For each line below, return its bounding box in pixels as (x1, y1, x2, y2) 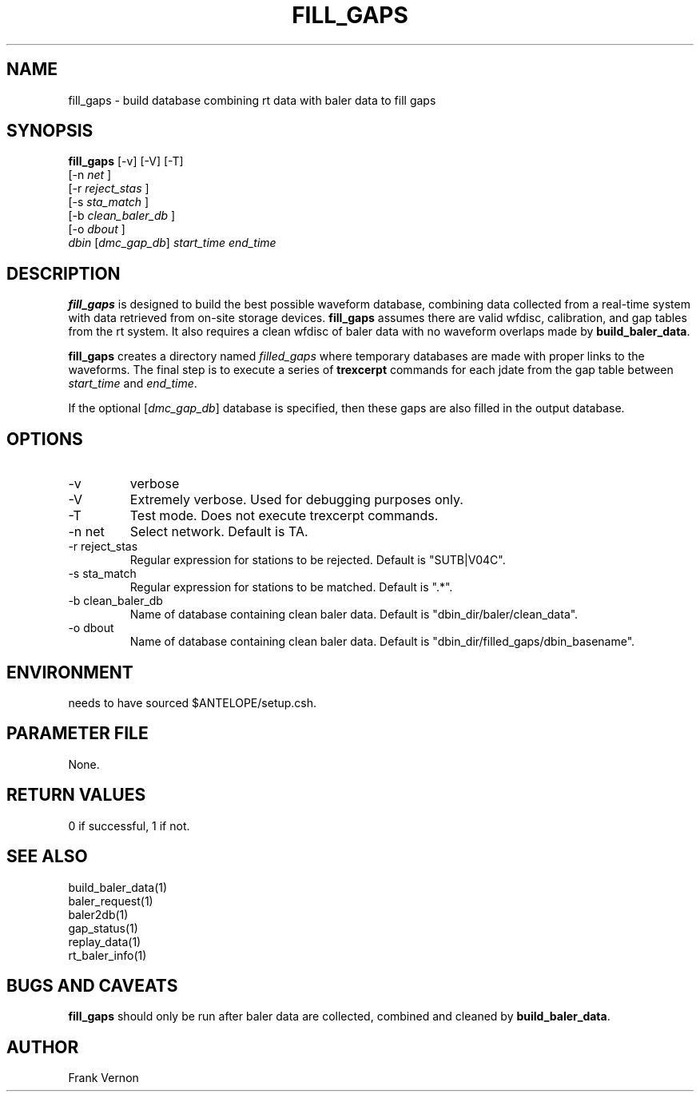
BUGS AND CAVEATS (6, 975, 178, 996)
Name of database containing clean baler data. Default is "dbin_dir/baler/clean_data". (129, 607, 579, 622)
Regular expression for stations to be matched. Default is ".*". (129, 580, 453, 595)
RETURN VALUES (6, 785, 146, 806)
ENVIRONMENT (6, 662, 133, 682)
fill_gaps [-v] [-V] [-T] (68, 154, 184, 169)
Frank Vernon (68, 1071, 139, 1085)
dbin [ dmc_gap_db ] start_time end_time (68, 236, 276, 250)
